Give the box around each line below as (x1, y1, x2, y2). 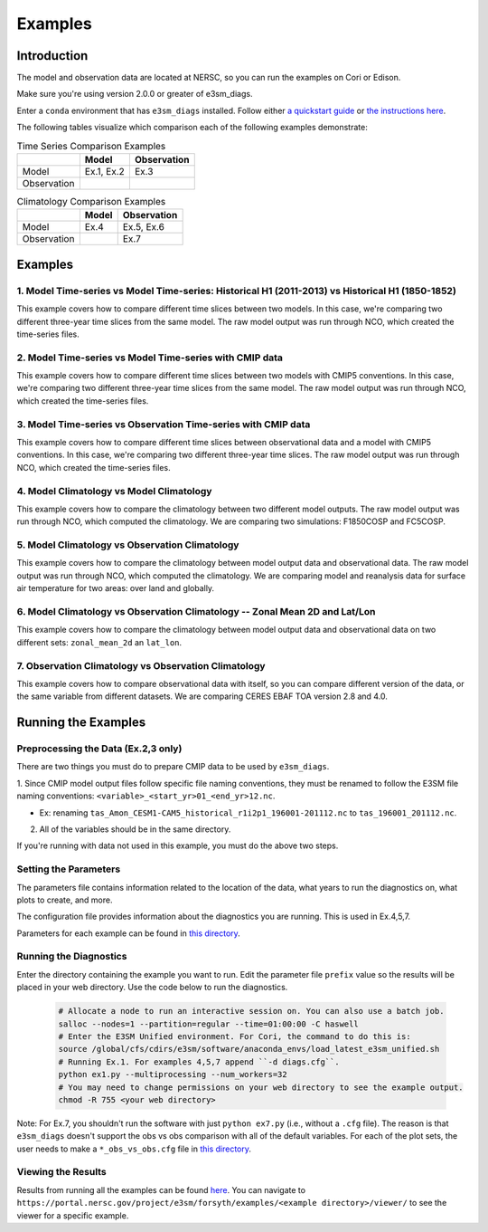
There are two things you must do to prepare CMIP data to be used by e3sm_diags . (16, 761, 330, 772)
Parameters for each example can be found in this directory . (16, 928, 241, 939)
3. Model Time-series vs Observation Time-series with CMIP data (16, 417, 311, 430)
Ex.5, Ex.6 (122, 221, 164, 234)
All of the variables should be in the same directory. (39, 824, 231, 835)
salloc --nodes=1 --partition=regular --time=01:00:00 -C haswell (58, 1018, 359, 1029)
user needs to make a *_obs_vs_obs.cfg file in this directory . (16, 1143, 252, 1154)
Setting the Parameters (16, 863, 121, 875)
